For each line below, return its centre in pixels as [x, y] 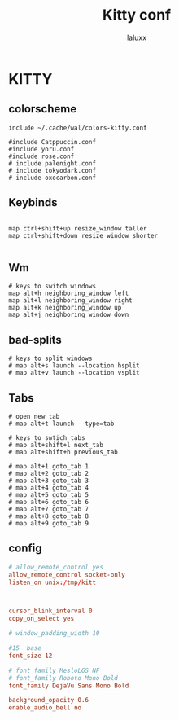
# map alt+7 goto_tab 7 [49, 509]
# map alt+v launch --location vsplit [74, 373]
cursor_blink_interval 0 [50, 611]
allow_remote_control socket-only [67, 575]
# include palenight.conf [52, 163]
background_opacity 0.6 [49, 700]
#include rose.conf [41, 156]
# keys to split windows [50, 359]
